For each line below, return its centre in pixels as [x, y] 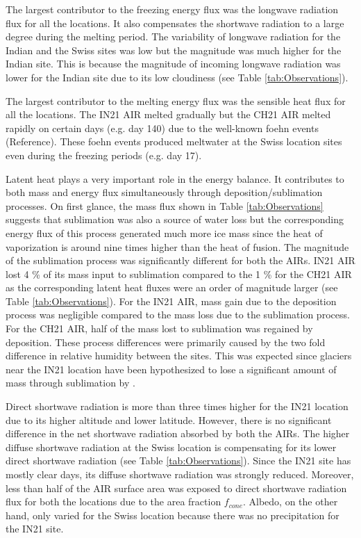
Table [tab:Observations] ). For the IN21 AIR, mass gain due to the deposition [171, 301]
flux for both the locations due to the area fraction [114, 502]
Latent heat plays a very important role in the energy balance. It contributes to [175, 178]
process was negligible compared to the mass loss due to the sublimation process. [178, 315]
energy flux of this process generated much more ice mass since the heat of [164, 233]
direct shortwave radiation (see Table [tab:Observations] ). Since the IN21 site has [178, 460]
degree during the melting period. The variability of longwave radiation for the [173, 36]
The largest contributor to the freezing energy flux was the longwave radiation [172, 9]
